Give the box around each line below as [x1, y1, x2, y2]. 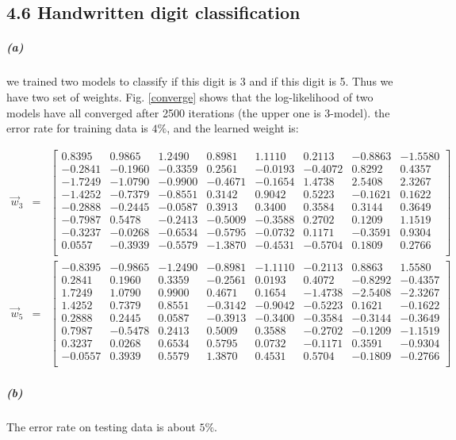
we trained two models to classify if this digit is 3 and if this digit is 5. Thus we [6, 73, 393, 90]
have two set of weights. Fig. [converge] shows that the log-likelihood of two [6, 88, 374, 105]
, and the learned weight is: [167, 120, 299, 136]
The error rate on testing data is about [6, 418, 196, 434]
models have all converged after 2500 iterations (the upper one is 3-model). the [6, 104, 390, 121]
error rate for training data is [6, 120, 148, 136]
